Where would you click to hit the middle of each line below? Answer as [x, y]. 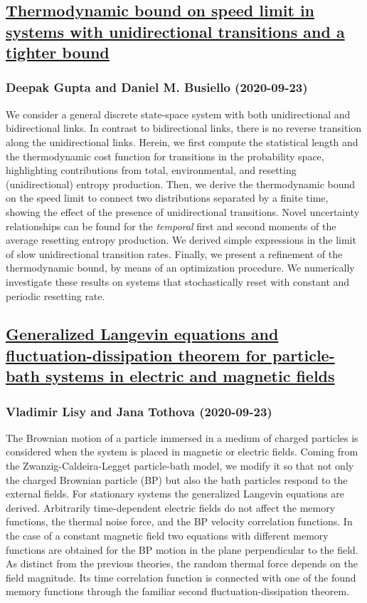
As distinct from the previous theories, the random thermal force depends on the [182, 563]
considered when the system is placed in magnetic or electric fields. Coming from [182, 452]
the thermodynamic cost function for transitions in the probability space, [165, 156]
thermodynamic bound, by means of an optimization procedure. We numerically [180, 268]
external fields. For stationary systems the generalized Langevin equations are [175, 494]
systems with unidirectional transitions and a [175, 31]
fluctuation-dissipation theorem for [136, 355]
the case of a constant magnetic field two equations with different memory [167, 536]
